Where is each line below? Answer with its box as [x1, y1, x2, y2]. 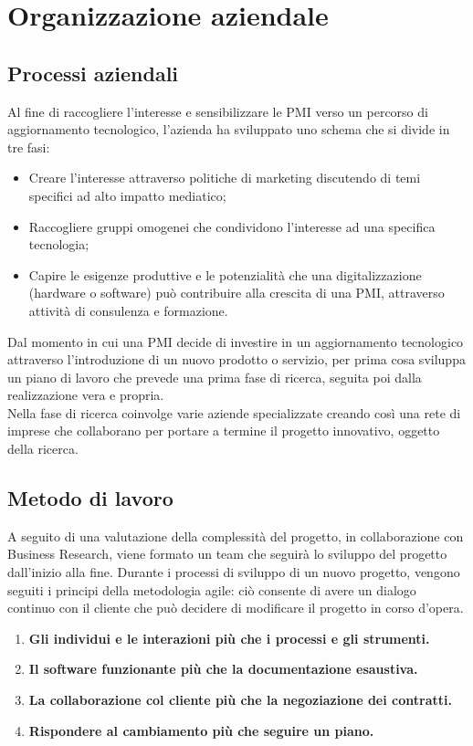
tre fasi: [7, 137, 50, 156]
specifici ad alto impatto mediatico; [28, 185, 226, 205]
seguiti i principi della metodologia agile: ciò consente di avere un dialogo [7, 580, 416, 599]
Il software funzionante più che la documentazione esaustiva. [28, 659, 418, 678]
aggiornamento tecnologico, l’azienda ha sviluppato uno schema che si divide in [7, 120, 450, 139]
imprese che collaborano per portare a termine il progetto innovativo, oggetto [7, 421, 440, 440]
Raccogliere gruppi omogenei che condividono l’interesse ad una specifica [28, 216, 436, 236]
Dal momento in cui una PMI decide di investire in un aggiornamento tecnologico [7, 331, 464, 351]
